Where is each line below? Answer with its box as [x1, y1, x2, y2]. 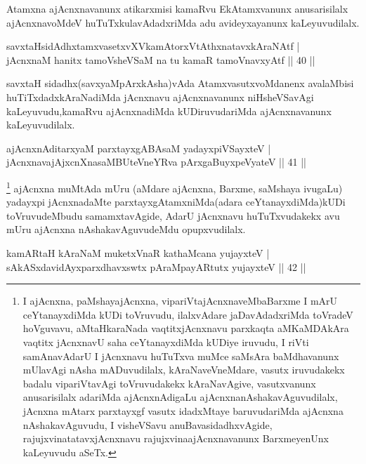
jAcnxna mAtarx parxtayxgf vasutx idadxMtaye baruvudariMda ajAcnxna [22, 403, 344, 418]
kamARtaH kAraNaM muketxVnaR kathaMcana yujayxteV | [6, 245, 270, 260]
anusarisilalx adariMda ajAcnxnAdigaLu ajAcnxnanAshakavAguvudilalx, [22, 390, 338, 404]
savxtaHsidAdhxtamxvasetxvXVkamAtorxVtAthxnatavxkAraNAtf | [6, 39, 300, 53]
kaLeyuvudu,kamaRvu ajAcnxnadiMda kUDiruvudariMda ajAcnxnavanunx [6, 103, 332, 118]
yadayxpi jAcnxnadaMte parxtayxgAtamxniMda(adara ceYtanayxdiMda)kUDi [6, 194, 346, 209]
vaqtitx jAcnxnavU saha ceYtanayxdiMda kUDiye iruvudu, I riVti [22, 334, 309, 349]
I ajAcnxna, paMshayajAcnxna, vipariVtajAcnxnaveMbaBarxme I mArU [22, 293, 338, 308]
